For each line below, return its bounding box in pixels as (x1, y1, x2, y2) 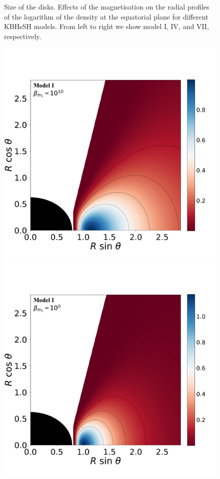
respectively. (4, 31, 41, 41)
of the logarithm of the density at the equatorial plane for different (4, 11, 208, 22)
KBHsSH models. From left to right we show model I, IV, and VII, (4, 21, 209, 32)
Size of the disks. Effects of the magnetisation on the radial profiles (4, 2, 209, 12)
